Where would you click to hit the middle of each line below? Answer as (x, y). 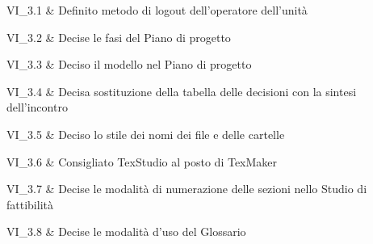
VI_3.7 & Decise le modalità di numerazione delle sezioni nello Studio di (187, 189)
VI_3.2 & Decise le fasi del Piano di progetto (119, 37)
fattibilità (30, 204)
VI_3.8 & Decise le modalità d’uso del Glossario (126, 231)
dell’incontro (37, 107)
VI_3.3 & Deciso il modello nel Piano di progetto (129, 64)
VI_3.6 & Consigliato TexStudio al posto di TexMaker (142, 161)
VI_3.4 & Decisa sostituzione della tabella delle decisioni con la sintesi (182, 91)
